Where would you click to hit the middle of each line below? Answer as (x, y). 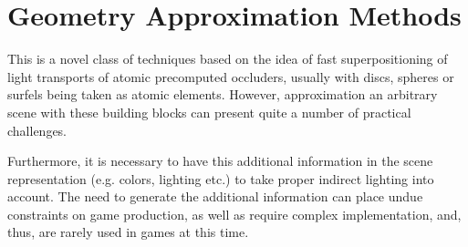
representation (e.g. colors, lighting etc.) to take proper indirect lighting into (221, 178)
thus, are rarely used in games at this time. (128, 232)
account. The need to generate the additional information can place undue (215, 196)
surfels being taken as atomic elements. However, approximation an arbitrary (223, 94)
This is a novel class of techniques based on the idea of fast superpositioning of (228, 59)
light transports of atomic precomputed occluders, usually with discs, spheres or (231, 76)
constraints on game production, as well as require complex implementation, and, (234, 214)
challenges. (37, 130)
